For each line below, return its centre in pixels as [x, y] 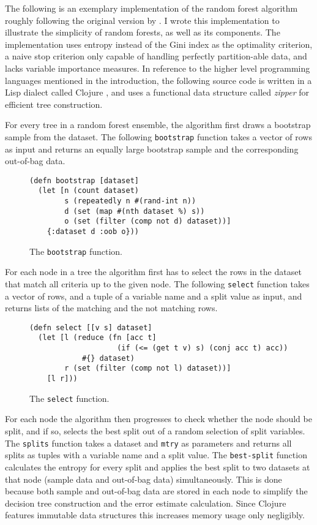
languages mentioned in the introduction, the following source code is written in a [158, 80]
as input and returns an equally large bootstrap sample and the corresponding [152, 149]
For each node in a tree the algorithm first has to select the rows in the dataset [153, 272]
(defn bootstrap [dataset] [84, 180]
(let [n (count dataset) [88, 191]
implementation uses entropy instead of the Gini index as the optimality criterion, [159, 44]
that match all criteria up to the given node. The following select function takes [157, 283]
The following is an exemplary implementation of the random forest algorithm [151, 8]
